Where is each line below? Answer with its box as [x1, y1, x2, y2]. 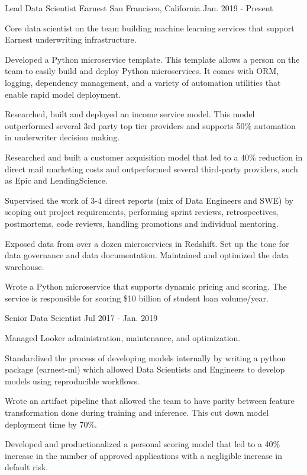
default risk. [5, 461, 49, 473]
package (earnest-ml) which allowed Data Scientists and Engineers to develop [5, 363, 285, 375]
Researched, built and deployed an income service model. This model [5, 108, 255, 120]
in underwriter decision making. [5, 131, 120, 143]
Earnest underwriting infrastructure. [5, 33, 137, 46]
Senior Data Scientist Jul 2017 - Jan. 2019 [5, 312, 158, 324]
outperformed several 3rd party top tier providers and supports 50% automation [5, 119, 296, 131]
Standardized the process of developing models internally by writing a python [5, 351, 286, 364]
